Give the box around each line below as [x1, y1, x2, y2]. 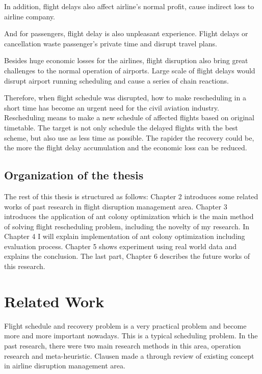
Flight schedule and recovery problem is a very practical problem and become [4, 320, 247, 331]
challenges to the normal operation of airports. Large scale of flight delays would [4, 65, 255, 75]
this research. [4, 261, 45, 272]
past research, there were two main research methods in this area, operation [4, 340, 241, 351]
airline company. [4, 11, 56, 21]
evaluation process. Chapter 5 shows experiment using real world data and [4, 241, 237, 251]
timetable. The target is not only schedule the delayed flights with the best [4, 122, 238, 132]
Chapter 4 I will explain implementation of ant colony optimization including [4, 231, 245, 242]
